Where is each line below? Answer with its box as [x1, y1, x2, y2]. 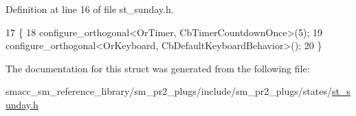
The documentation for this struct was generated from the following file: [5, 61, 310, 75]
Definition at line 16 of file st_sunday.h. [5, 2, 174, 16]
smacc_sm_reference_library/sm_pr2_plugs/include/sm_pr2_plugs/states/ [5, 84, 332, 98]
